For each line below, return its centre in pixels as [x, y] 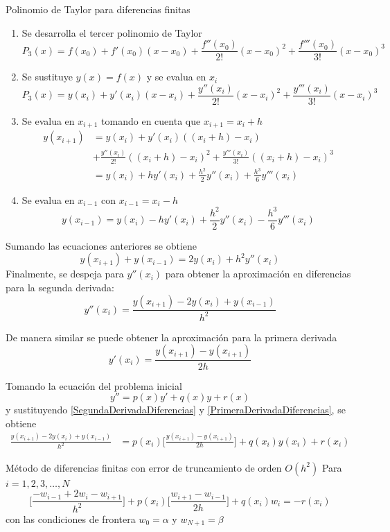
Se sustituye [47, 77]
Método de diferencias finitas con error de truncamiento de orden [144, 467]
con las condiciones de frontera [71, 518]
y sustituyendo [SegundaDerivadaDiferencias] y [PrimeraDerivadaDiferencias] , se [176, 410]
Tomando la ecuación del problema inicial [94, 385]
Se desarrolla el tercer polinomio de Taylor [112, 32]
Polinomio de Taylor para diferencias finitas [98, 9]
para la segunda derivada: [60, 287]
